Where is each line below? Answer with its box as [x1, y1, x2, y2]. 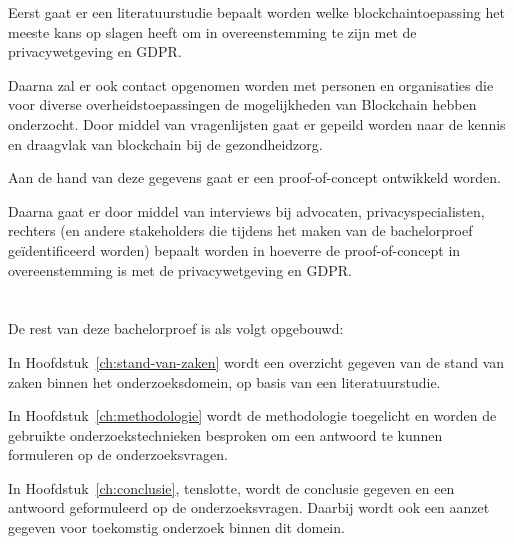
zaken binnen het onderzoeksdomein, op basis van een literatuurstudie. [8, 371, 441, 392]
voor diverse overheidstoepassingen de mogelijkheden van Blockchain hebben [8, 94, 477, 115]
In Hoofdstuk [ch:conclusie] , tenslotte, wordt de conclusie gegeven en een [8, 477, 455, 498]
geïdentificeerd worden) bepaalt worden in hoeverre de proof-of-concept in [8, 239, 461, 260]
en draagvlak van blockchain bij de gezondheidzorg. [8, 133, 323, 154]
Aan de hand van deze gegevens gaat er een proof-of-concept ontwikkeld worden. [8, 167, 501, 188]
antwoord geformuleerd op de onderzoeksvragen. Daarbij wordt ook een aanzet [8, 497, 490, 518]
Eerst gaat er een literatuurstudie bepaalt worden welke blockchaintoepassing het [8, 2, 505, 22]
